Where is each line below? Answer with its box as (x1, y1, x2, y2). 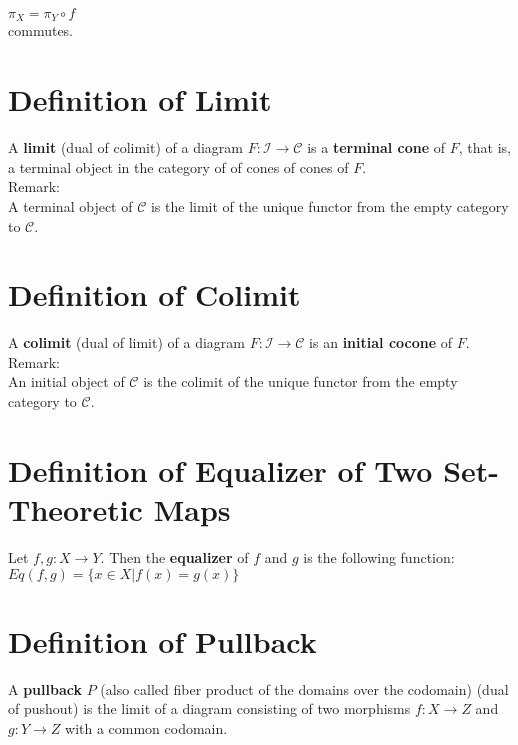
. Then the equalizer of (100, 546, 249, 567)
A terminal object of (8, 195, 133, 216)
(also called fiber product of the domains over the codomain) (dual (100, 678, 509, 699)
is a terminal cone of (307, 137, 446, 158)
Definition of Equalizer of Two (8, 449, 433, 490)
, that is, (458, 137, 511, 158)
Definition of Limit (8, 79, 272, 120)
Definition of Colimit (8, 274, 301, 315)
